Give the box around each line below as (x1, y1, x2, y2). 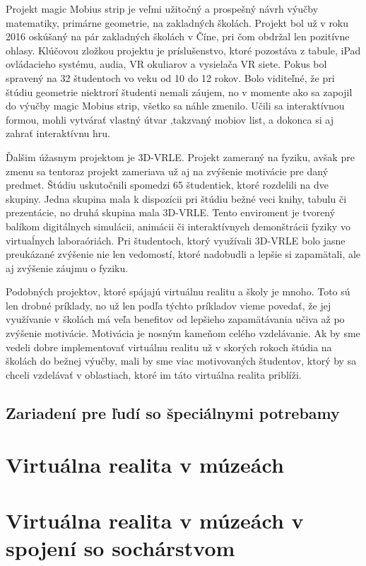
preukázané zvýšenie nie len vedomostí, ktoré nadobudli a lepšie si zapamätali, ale (6, 247, 361, 261)
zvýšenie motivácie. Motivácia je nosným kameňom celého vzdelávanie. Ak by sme (6, 326, 360, 341)
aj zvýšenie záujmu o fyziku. (6, 260, 129, 275)
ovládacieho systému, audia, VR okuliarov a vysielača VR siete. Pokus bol (6, 57, 327, 71)
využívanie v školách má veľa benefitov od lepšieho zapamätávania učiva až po (6, 312, 345, 326)
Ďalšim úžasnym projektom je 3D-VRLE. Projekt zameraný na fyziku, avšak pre (6, 149, 355, 164)
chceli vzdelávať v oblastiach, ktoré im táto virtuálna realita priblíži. (6, 367, 302, 382)
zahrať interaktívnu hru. (6, 126, 110, 141)
